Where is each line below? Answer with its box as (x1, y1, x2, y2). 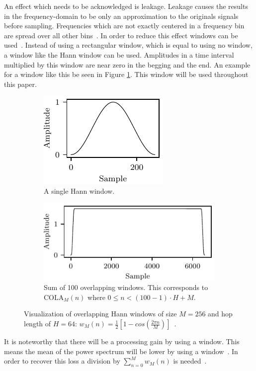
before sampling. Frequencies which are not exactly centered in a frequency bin (4, 20, 245, 31)
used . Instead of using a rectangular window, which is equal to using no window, (4, 40, 253, 50)
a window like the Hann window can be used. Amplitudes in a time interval (4, 49, 234, 60)
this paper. (4, 78, 37, 89)
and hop (208, 308, 233, 319)
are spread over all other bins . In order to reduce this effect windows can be (4, 30, 238, 40)
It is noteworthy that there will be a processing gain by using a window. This (4, 336, 240, 347)
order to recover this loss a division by (4, 356, 120, 366)
